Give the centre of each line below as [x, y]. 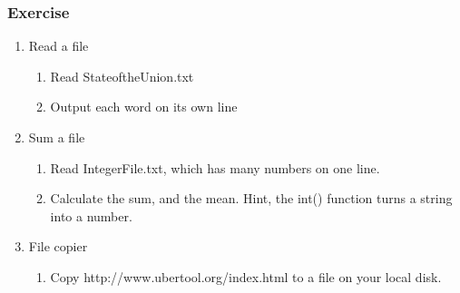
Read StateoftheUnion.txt [122, 76]
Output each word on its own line [144, 107]
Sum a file [57, 137]
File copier [58, 246]
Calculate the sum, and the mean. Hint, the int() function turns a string [251, 198]
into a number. [91, 215]
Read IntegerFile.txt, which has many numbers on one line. [215, 167]
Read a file [59, 46]
